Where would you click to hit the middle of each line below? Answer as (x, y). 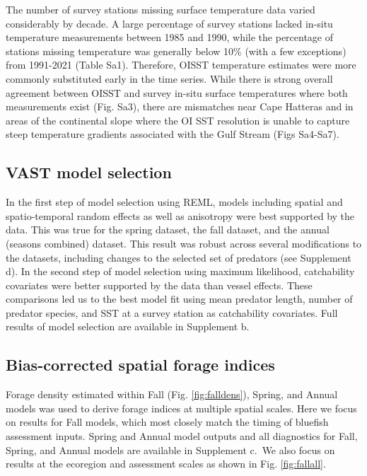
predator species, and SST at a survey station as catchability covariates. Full (172, 312)
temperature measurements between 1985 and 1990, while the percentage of (170, 37)
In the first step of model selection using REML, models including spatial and (174, 202)
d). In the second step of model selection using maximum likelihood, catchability (180, 271)
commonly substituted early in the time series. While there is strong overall (169, 78)
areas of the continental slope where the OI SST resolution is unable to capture (178, 120)
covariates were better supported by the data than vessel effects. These (159, 285)
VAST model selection (89, 172)
